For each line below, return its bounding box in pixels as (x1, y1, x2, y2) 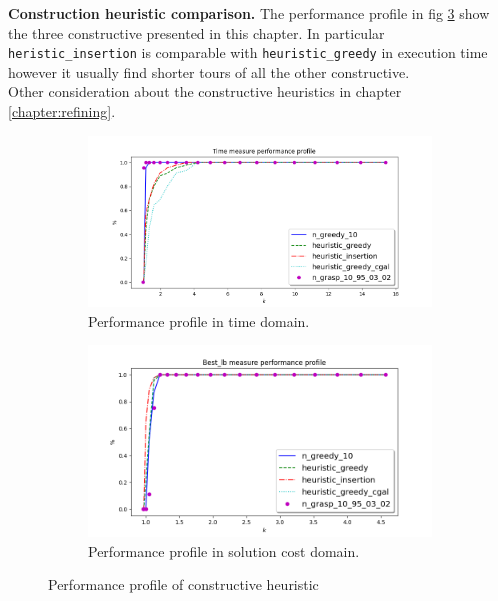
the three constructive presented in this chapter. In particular (8, 22, 385, 43)
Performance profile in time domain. (88, 310, 310, 331)
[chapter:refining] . (8, 101, 116, 122)
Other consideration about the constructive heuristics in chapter (8, 81, 402, 102)
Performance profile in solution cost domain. (88, 540, 360, 561)
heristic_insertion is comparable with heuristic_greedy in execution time (8, 42, 488, 63)
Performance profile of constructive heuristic (48, 574, 319, 595)
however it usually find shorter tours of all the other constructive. (8, 61, 410, 82)
